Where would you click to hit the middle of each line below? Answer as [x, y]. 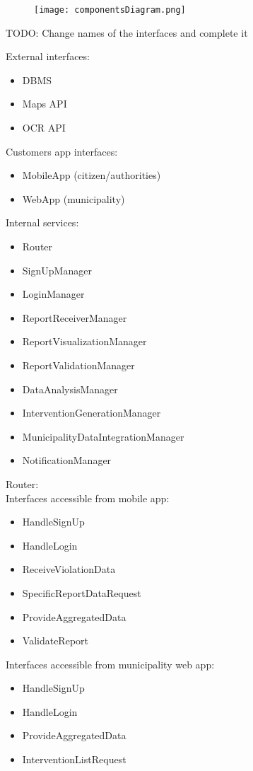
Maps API [45, 104]
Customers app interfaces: [62, 151]
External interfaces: [48, 56]
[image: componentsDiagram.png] [110, 10]
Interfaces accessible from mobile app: [88, 498]
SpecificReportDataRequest [82, 592]
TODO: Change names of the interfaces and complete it [127, 32]
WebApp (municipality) [73, 198]
